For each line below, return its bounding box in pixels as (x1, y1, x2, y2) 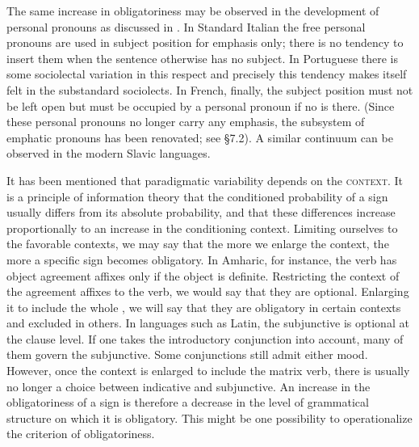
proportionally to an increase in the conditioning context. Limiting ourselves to (6, 219, 398, 236)
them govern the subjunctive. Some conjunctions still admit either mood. (6, 346, 368, 363)
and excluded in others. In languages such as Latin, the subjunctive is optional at (6, 314, 409, 331)
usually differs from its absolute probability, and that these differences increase (6, 204, 396, 221)
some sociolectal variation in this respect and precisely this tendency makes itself (6, 65, 407, 82)
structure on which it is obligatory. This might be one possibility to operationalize (6, 409, 413, 426)
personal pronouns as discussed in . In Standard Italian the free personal (6, 18, 366, 35)
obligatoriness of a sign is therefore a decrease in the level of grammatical (6, 394, 369, 411)
